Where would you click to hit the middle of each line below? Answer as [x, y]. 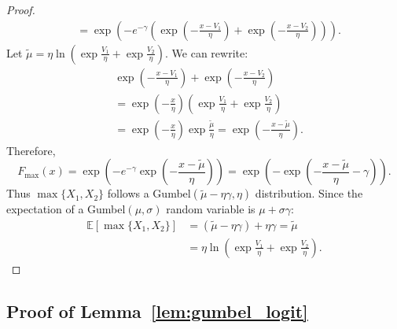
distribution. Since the [309, 193]
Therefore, [31, 150]
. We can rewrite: [207, 52]
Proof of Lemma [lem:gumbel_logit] [157, 311]
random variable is [211, 209]
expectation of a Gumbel [66, 209]
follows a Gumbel [149, 193]
